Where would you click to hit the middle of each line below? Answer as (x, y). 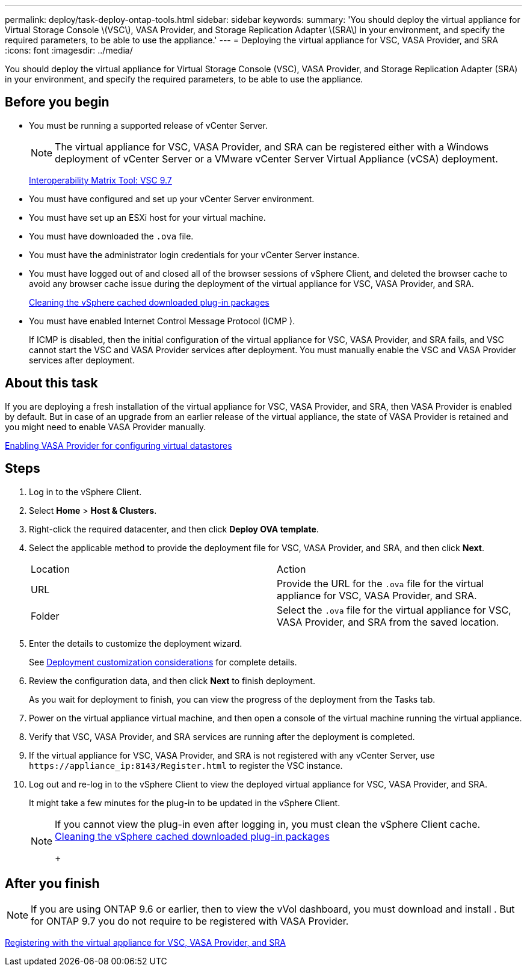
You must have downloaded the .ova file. (111, 236)
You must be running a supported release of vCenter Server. (148, 125)
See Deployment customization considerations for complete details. (163, 662)
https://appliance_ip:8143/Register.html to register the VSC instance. (186, 765)
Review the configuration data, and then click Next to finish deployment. (172, 680)
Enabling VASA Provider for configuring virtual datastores (119, 445)
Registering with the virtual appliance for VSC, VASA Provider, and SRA (145, 943)
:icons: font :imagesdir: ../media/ (69, 50)
